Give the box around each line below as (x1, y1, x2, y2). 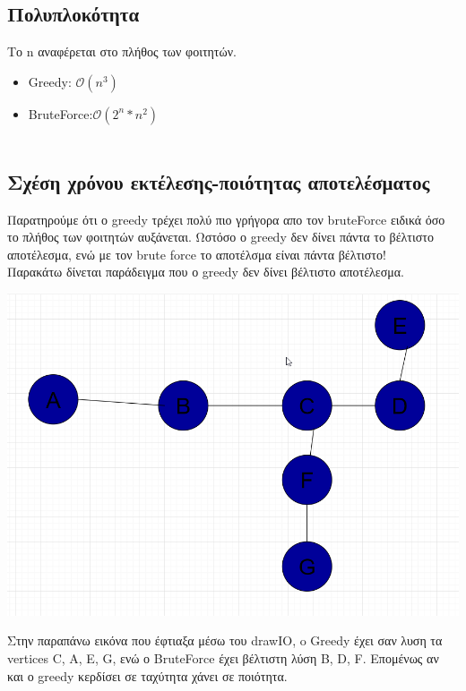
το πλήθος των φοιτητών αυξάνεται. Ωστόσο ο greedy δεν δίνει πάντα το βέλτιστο (7, 227, 434, 246)
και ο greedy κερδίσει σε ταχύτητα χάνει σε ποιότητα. (7, 666, 288, 685)
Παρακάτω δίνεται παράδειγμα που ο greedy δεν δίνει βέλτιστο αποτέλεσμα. (7, 262, 404, 281)
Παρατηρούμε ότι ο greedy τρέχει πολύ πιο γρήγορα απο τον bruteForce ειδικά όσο (7, 209, 445, 228)
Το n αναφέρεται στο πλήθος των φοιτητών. (7, 42, 237, 61)
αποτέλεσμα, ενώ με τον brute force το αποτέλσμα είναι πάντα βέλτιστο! (7, 244, 386, 263)
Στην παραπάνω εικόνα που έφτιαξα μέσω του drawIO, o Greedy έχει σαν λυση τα (7, 631, 443, 650)
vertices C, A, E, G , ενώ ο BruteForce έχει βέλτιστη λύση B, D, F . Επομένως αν (7, 648, 439, 667)
